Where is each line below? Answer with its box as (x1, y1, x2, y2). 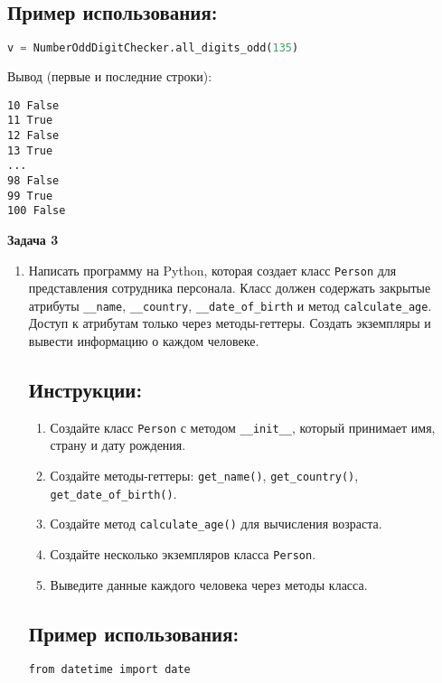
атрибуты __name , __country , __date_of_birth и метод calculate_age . (28, 295, 432, 314)
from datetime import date (28, 663, 191, 677)
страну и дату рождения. (50, 435, 186, 454)
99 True (7, 189, 53, 202)
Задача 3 (7, 229, 59, 248)
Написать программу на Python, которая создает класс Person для (28, 260, 397, 279)
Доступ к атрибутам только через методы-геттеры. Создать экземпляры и (28, 313, 431, 332)
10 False (7, 98, 60, 112)
